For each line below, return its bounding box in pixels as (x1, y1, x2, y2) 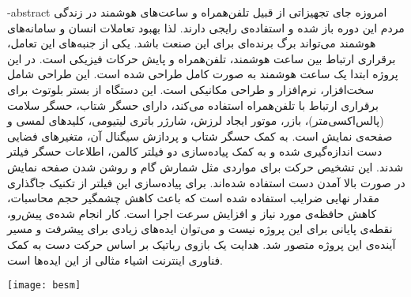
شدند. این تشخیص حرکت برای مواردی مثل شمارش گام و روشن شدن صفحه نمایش (7, 158, 404, 175)
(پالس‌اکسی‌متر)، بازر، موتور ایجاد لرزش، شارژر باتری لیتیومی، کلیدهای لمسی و (7, 112, 384, 129)
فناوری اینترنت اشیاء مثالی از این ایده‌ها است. (7, 251, 224, 268)
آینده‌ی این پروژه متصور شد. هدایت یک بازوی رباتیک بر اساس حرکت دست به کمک (7, 235, 396, 252)
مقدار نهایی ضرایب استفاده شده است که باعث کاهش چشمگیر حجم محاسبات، (7, 190, 379, 206)
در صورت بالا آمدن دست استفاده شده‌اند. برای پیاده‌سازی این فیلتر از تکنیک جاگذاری (7, 174, 405, 190)
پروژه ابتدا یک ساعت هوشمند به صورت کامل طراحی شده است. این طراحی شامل (7, 66, 398, 82)
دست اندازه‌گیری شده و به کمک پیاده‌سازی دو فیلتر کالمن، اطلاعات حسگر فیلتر (7, 143, 383, 160)
